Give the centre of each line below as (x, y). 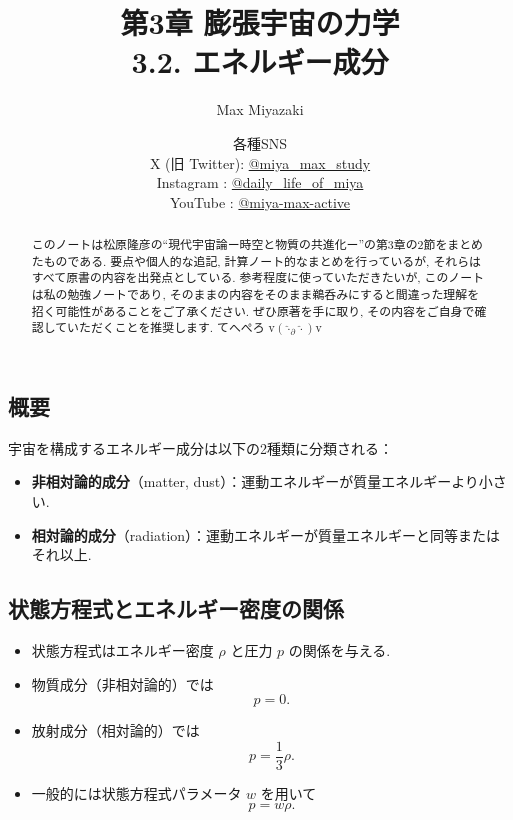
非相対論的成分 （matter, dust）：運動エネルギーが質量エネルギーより (255, 481)
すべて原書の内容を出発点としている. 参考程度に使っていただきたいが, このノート (258, 277)
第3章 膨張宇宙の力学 (260, 22)
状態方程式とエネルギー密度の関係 (176, 608)
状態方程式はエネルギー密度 (122, 650)
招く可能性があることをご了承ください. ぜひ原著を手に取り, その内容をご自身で (253, 310)
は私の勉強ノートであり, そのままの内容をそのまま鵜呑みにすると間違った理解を (255, 294)
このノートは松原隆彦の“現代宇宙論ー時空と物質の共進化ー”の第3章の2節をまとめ (257, 244)
